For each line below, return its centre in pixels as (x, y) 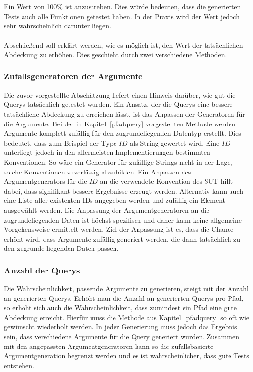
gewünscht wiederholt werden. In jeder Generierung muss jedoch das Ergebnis (121, 327)
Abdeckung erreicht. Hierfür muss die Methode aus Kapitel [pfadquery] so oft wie (127, 317)
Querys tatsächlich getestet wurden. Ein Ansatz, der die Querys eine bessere (118, 104)
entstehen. (19, 365)
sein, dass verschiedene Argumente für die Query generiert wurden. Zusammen (122, 336)
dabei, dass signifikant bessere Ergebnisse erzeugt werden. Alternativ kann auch (124, 190)
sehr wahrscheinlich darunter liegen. (57, 26)
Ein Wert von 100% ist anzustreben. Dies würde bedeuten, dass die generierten (123, 6)
